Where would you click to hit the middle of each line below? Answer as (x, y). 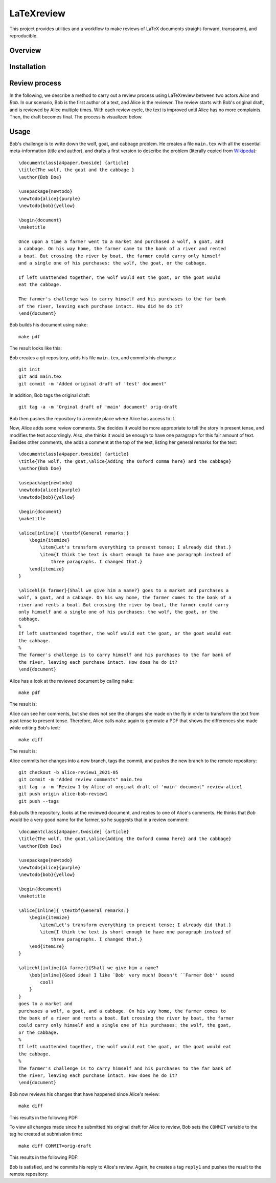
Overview (25, 50)
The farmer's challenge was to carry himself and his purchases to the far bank (122, 299)
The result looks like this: (36, 348)
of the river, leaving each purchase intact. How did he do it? (101, 306)
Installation (28, 67)
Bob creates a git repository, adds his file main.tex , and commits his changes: (93, 358)
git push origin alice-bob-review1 (63, 794)
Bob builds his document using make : (49, 325)
